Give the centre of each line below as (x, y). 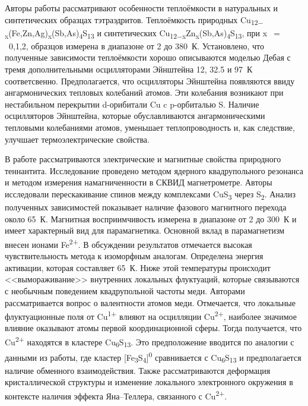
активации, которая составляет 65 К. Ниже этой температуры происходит (138, 267)
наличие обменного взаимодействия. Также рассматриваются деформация (138, 370)
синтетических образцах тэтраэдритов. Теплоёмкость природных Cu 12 (131, 20)
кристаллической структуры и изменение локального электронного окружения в (149, 382)
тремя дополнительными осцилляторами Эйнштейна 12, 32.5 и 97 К (129, 69)
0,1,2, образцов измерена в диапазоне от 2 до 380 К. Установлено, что (136, 45)
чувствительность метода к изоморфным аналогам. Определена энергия (134, 256)
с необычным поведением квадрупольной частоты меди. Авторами (125, 290)
